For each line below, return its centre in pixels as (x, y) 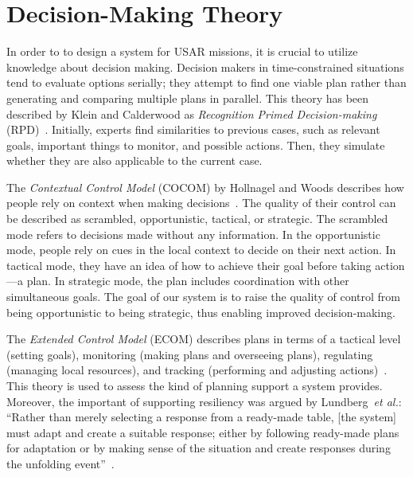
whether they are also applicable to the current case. (134, 160)
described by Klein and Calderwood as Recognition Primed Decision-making (192, 113)
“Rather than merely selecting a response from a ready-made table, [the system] (201, 417)
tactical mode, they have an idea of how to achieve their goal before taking (189, 265)
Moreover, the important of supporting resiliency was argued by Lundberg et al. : (204, 401)
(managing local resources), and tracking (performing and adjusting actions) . (197, 370)
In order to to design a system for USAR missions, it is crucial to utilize (182, 51)
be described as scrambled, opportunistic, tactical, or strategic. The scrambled (197, 219)
